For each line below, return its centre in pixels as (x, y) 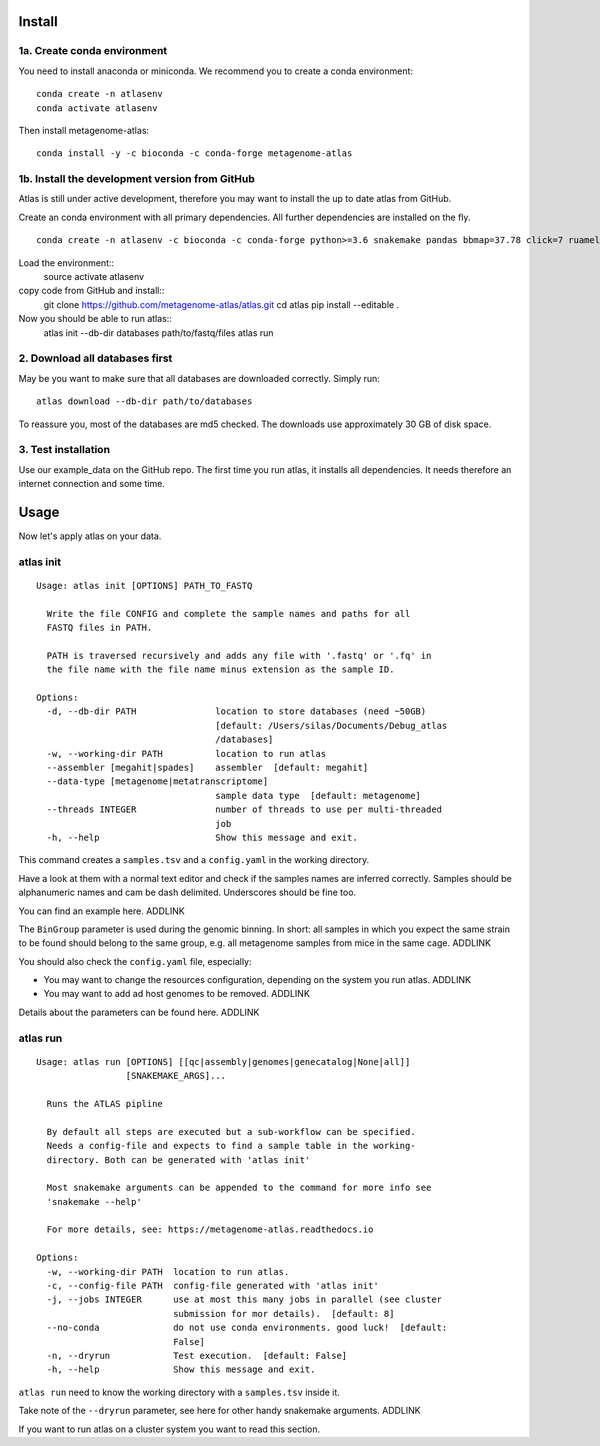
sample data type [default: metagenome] (318, 795)
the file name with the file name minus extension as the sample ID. (220, 669)
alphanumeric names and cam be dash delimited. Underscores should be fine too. (187, 892)
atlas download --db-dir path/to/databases (144, 401)
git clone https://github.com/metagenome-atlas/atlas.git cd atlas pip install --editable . (221, 304)
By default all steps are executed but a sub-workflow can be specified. (231, 1131)
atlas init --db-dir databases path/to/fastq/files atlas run (158, 332)
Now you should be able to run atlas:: (95, 319)
